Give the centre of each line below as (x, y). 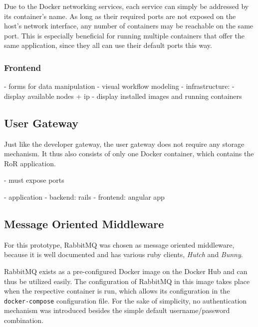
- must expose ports (34, 180)
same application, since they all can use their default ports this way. (108, 45)
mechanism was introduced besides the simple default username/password (117, 310)
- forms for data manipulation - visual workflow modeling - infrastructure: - (119, 86)
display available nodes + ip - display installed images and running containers (123, 96)
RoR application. (30, 163)
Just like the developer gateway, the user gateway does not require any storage (124, 144)
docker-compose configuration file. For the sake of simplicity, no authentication (126, 300)
